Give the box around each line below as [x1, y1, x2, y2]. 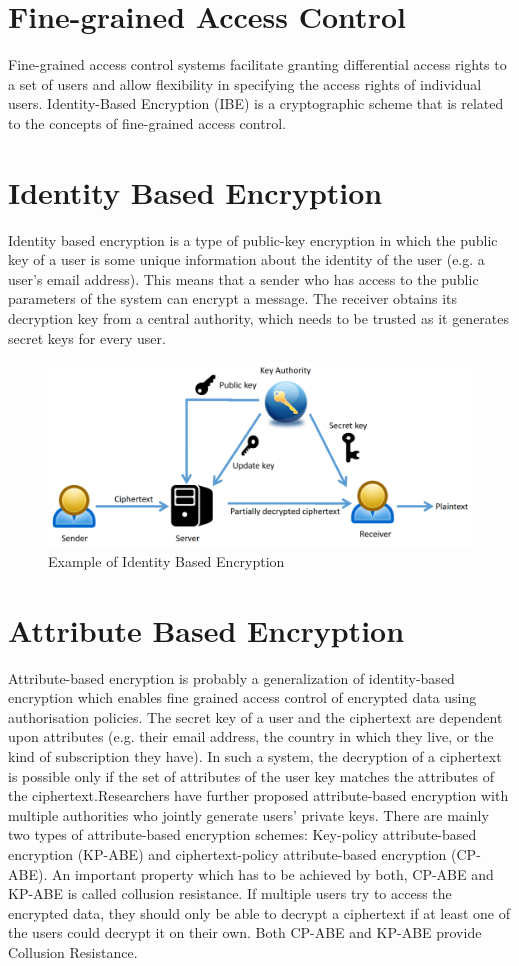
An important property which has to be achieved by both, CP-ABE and [51, 863, 494, 884]
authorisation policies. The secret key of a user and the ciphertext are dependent [8, 706, 503, 727]
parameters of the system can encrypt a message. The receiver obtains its [8, 288, 458, 309]
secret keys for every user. [8, 327, 166, 348]
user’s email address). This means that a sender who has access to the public [8, 268, 479, 289]
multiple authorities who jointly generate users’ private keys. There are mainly [8, 804, 489, 825]
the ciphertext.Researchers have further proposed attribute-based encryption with [8, 785, 509, 806]
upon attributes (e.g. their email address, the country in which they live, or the [8, 726, 494, 747]
